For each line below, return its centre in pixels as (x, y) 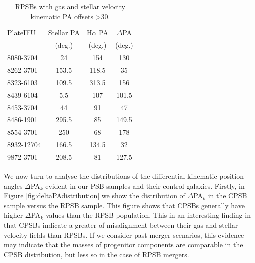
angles (13, 186)
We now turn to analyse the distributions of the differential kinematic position (124, 176)
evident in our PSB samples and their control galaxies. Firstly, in (145, 186)
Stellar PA (64, 32)
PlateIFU (22, 32)
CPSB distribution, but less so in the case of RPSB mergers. (97, 254)
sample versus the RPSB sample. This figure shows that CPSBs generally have (124, 205)
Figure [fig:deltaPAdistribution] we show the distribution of (95, 196)
